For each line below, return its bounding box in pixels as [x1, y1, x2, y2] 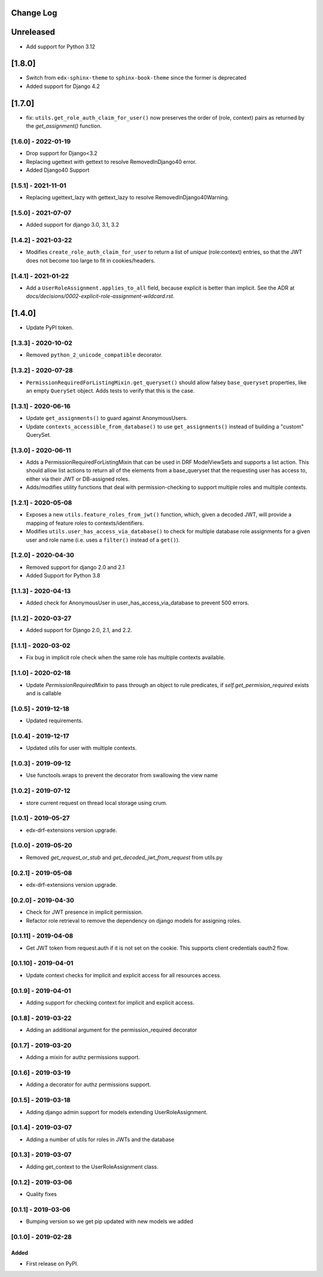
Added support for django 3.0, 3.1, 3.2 [26, 221, 120, 229]
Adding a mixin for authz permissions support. [26, 1054, 141, 1061]
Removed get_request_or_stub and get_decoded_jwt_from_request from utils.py [26, 853, 223, 861]
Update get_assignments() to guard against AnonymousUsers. [26, 415, 188, 422]
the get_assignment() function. [26, 123, 102, 130]
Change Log [11, 8, 57, 18]
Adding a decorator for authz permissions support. [26, 1081, 151, 1089]
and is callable [26, 690, 62, 697]
